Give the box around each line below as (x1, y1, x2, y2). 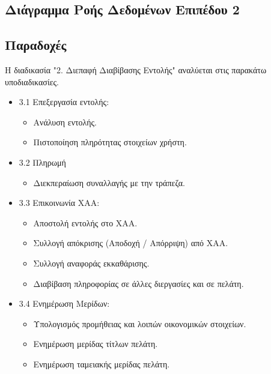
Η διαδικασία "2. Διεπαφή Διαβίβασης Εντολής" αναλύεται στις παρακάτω (5, 63, 267, 76)
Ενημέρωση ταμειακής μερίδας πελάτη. (33, 357, 170, 370)
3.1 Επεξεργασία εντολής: (19, 95, 109, 108)
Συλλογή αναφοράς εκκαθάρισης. (33, 256, 150, 269)
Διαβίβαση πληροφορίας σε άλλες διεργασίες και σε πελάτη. (33, 277, 244, 289)
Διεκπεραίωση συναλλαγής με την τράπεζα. (33, 176, 185, 189)
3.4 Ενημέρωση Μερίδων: (19, 297, 110, 310)
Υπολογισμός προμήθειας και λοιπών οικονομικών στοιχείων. (33, 317, 246, 330)
